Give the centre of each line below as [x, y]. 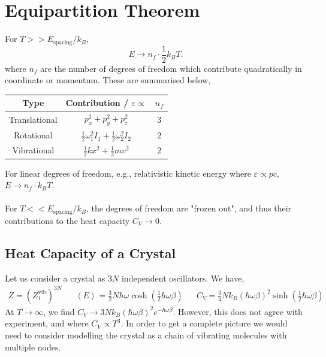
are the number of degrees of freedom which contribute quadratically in [171, 68]
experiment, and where [47, 323]
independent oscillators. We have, [183, 278]
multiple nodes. [33, 347]
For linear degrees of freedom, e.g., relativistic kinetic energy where [128, 173]
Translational [33, 119]
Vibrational [33, 150]
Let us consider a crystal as [55, 278]
